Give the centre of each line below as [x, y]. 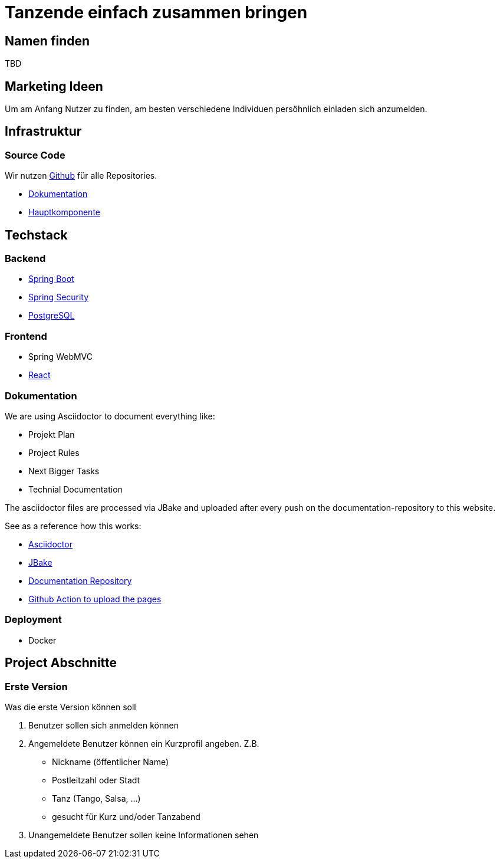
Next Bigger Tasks [64, 471]
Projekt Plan [52, 434]
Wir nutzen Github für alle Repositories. [81, 176]
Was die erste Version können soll [70, 707]
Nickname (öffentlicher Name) [111, 762]
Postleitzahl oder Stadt [96, 780]
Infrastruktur [43, 132]
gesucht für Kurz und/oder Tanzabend [126, 816]
